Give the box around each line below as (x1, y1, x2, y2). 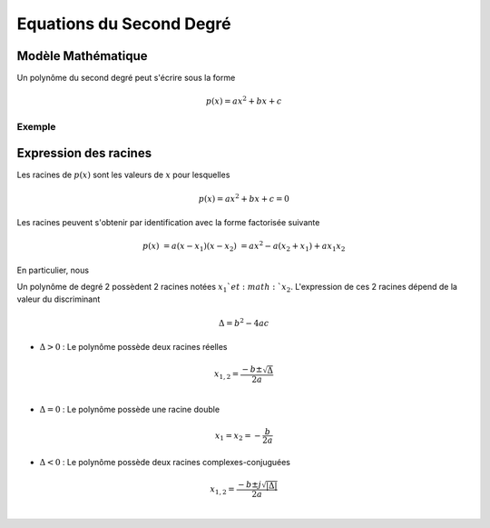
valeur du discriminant (16, 294, 101, 304)
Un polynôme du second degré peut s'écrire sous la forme (16, 73, 236, 84)
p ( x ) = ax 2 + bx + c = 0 (198, 192, 289, 204)
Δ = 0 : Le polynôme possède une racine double (39, 403, 220, 414)
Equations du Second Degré (16, 14, 231, 34)
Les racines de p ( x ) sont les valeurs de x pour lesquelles (16, 169, 230, 181)
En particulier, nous (16, 264, 90, 275)
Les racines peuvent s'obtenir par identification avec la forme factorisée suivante (16, 216, 320, 227)
